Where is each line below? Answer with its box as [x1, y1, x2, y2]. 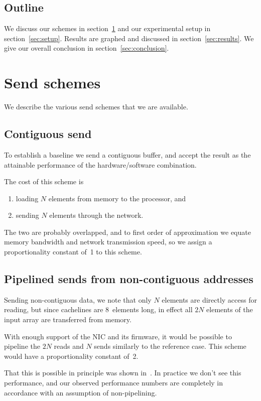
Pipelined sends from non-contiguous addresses [4, 271, 253, 287]
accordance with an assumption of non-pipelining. [4, 387, 157, 397]
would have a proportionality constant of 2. [4, 350, 139, 361]
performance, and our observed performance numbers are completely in [4, 377, 223, 388]
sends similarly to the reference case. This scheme [94, 341, 246, 351]
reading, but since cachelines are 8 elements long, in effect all [4, 304, 193, 315]
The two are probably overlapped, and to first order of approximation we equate [4, 226, 251, 237]
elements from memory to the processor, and [48, 193, 186, 203]
